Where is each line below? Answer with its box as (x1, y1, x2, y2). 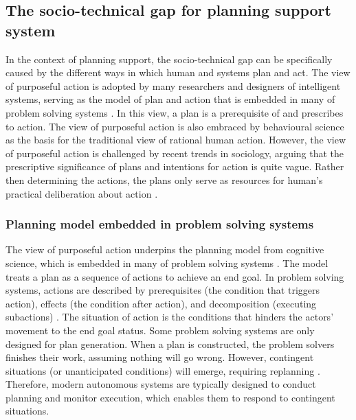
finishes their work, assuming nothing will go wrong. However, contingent (5, 350, 314, 364)
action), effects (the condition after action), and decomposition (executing (5, 296, 317, 310)
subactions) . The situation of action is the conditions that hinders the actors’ (5, 310, 334, 324)
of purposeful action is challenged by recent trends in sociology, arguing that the (5, 145, 344, 160)
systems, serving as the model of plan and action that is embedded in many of (5, 92, 335, 106)
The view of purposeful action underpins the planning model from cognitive (5, 242, 324, 257)
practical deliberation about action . (5, 186, 158, 200)
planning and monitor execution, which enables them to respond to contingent (5, 390, 335, 404)
